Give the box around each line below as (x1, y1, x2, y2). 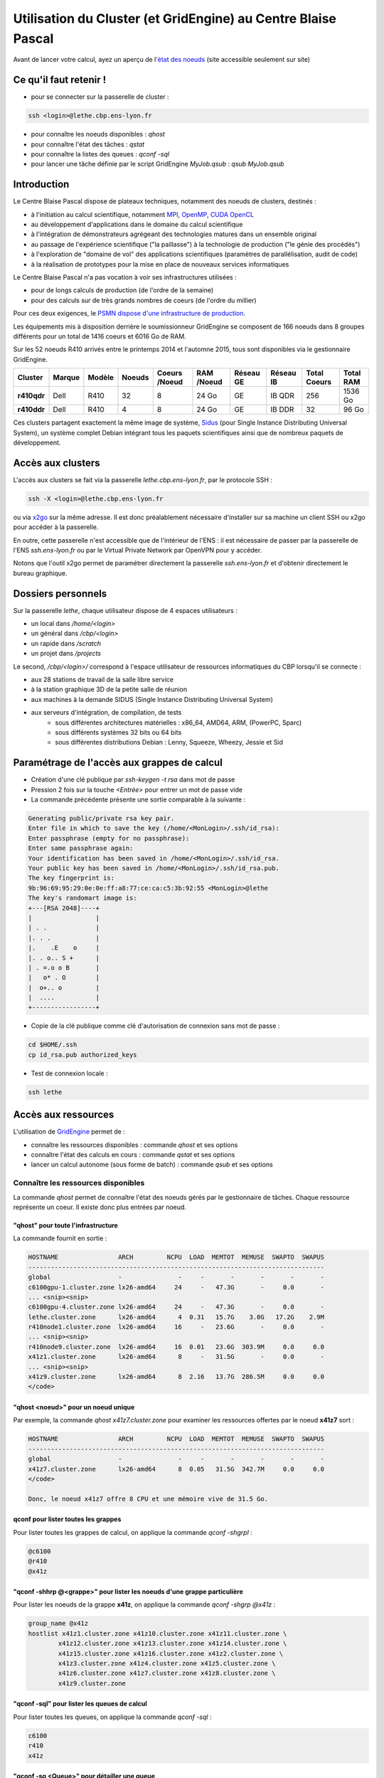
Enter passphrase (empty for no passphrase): (28, 834, 190, 842)
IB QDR (270, 391, 295, 401)
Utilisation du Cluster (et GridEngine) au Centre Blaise (13, 11, 337, 26)
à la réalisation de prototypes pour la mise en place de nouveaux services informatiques (31, 260, 289, 268)
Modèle (87, 373, 114, 383)
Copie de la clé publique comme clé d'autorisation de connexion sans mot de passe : (31, 1021, 280, 1031)
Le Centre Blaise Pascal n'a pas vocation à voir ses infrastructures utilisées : (13, 273, 238, 282)
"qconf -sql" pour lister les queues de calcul (13, 1700, 147, 1708)
